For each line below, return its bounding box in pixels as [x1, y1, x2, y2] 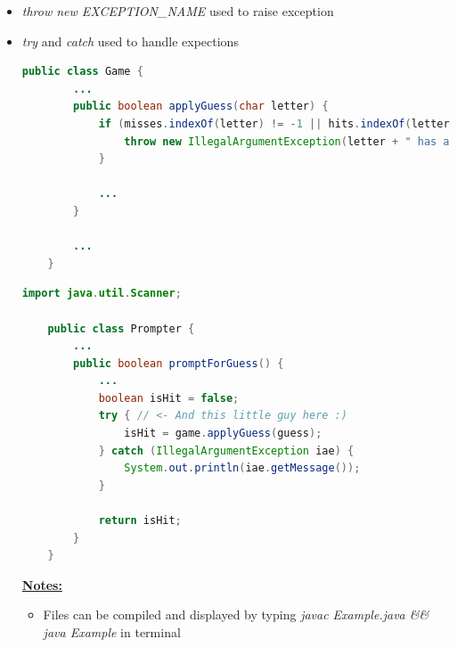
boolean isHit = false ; [98, 391, 240, 405]
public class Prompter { [47, 322, 195, 335]
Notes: [21, 575, 62, 594]
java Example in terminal [43, 623, 181, 641]
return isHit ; [98, 514, 182, 528]
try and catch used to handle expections [21, 31, 239, 50]
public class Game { [21, 65, 143, 78]
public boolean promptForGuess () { [73, 356, 284, 370]
